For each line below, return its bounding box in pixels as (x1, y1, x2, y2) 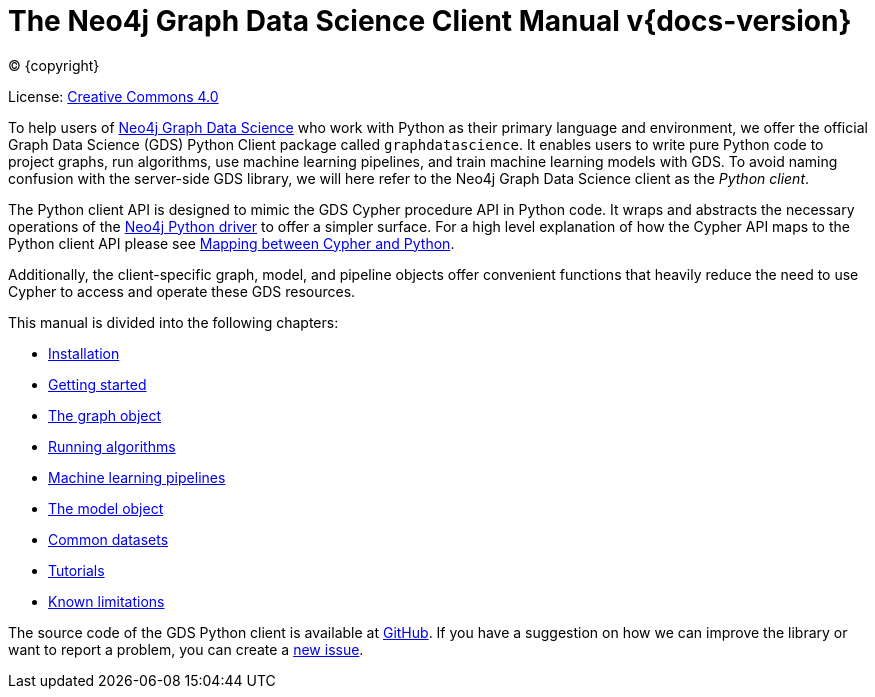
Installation (48, 344, 120, 362)
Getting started (48, 375, 147, 393)
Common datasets (48, 530, 169, 548)
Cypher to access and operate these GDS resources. (8, 282, 356, 300)
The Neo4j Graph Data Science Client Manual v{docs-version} (8, 4, 852, 38)
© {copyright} (8, 56, 100, 74)
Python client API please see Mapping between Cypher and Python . (8, 234, 455, 252)
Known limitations (48, 592, 165, 610)
